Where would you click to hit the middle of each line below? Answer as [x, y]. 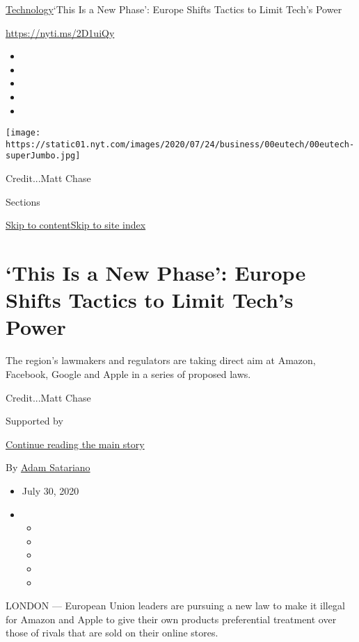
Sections [23, 201]
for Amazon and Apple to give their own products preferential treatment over [171, 619]
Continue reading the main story [75, 444]
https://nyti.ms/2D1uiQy [60, 32]
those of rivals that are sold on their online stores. [112, 633]
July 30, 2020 [50, 490]
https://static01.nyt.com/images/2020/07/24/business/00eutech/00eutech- [180, 144]
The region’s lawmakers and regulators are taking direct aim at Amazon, [161, 360]
